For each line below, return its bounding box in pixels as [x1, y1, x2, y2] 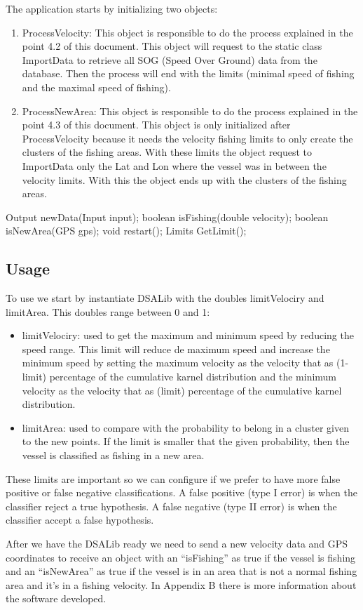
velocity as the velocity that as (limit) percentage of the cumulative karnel [22, 383, 342, 397]
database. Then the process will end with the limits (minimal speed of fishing [22, 66, 355, 81]
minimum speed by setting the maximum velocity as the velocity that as [22, 355, 334, 370]
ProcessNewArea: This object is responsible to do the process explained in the [22, 103, 358, 118]
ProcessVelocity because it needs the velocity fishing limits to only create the [22, 131, 353, 145]
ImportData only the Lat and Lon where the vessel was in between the [22, 158, 327, 173]
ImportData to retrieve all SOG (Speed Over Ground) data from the [22, 52, 317, 67]
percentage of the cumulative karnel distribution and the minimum [49, 369, 337, 384]
